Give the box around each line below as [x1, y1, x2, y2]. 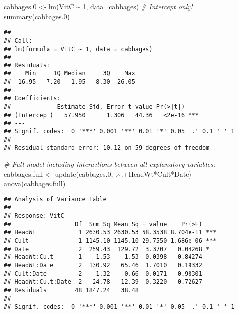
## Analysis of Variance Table [4, 195, 107, 203]
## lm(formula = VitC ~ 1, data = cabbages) [4, 45, 153, 53]
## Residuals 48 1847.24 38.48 [4, 287, 139, 294]
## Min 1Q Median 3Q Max [4, 70, 135, 77]
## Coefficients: [4, 95, 61, 102]
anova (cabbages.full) [4, 178, 66, 188]
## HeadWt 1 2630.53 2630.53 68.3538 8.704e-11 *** [4, 229, 217, 236]
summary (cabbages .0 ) [4, 11, 70, 21]
